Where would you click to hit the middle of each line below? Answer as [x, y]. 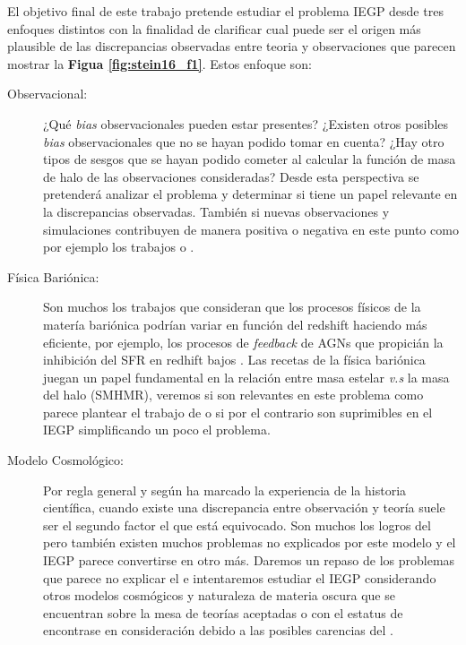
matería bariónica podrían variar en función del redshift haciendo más [235, 324]
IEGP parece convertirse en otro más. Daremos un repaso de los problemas [249, 560]
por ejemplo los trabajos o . [119, 247]
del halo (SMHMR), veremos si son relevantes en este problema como [233, 395]
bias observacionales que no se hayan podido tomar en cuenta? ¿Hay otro [244, 141]
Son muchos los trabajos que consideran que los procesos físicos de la [232, 307]
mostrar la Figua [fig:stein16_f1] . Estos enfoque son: [160, 63]
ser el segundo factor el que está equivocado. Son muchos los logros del [237, 525]
